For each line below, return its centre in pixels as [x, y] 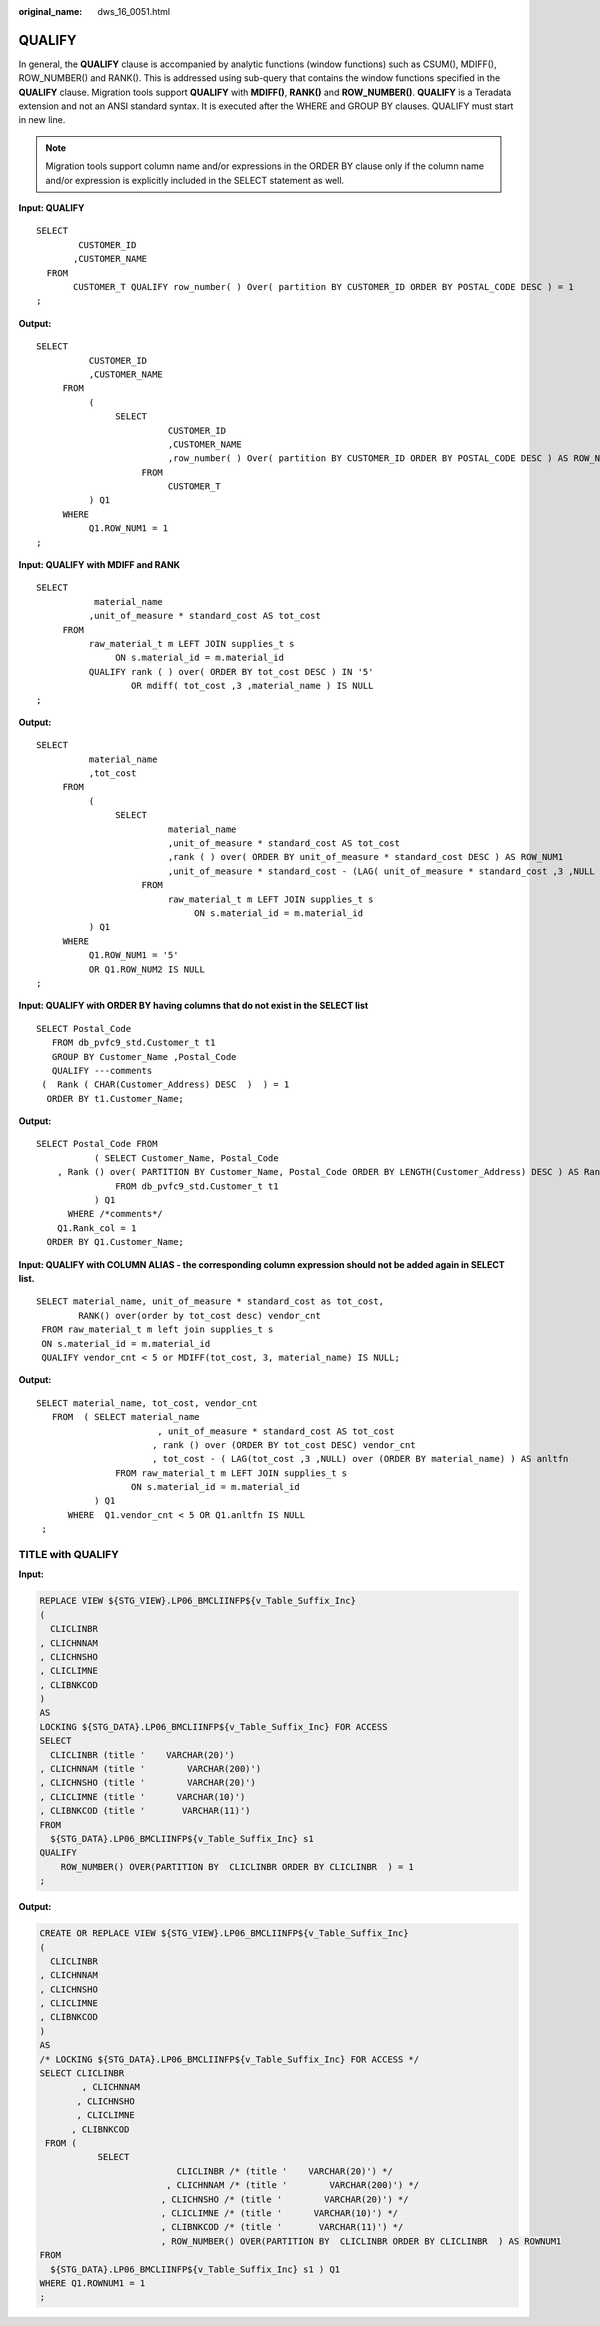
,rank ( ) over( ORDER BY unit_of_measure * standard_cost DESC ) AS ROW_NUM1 [365, 857]
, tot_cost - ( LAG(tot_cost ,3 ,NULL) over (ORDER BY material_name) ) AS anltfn [360, 1459]
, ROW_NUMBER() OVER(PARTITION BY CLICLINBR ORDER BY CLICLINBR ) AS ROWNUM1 [361, 2241]
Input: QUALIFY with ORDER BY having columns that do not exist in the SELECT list [193, 1006]
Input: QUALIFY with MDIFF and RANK [99, 565]
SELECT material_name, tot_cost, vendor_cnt [147, 1403]
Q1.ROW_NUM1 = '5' [133, 955]
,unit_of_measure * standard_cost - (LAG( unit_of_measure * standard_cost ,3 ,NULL [381, 871]
